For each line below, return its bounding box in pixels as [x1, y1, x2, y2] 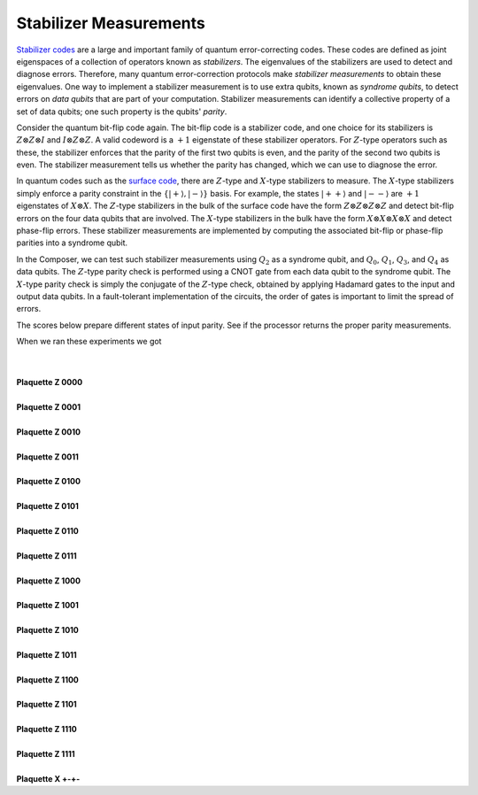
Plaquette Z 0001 [16, 402, 81, 413]
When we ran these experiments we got [16, 336, 162, 347]
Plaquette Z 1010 [16, 625, 80, 636]
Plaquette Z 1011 [16, 649, 77, 660]
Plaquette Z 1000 [16, 575, 81, 586]
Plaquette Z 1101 [16, 699, 77, 710]
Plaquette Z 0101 [16, 501, 80, 512]
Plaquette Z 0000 [16, 377, 83, 388]
